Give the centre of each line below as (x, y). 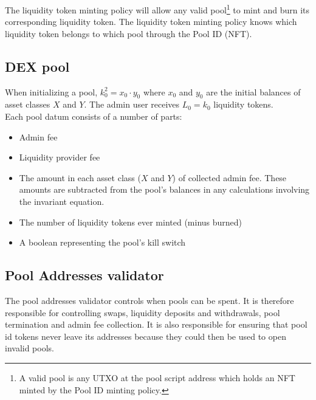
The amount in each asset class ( (80, 177)
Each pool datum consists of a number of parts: (94, 116)
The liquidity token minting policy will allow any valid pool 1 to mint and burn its (157, 9)
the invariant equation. (62, 201)
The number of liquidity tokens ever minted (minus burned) (131, 222)
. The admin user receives (132, 104)
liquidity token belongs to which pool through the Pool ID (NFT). (129, 33)
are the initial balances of (253, 91)
